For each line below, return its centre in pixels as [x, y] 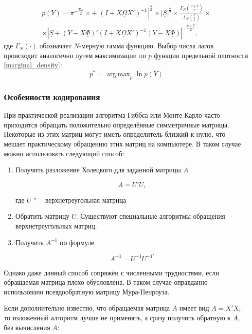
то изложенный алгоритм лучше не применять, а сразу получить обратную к [117, 317]
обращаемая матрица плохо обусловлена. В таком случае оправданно [106, 282]
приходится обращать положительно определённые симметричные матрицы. [117, 124]
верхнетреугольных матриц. [56, 225]
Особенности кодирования [52, 96]
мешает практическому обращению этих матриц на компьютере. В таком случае [123, 143]
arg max [118, 74]
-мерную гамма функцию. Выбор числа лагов [146, 46]
